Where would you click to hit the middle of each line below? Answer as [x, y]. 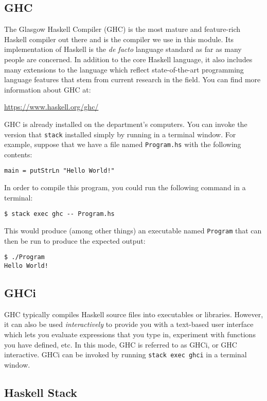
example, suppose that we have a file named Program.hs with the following [123, 144]
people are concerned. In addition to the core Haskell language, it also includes [128, 59]
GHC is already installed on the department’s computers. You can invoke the [126, 124]
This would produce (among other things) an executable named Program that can [133, 230]
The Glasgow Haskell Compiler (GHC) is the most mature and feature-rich [122, 29]
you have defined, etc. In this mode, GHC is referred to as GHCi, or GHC [121, 344]
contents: [18, 154]
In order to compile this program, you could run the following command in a [125, 187]
